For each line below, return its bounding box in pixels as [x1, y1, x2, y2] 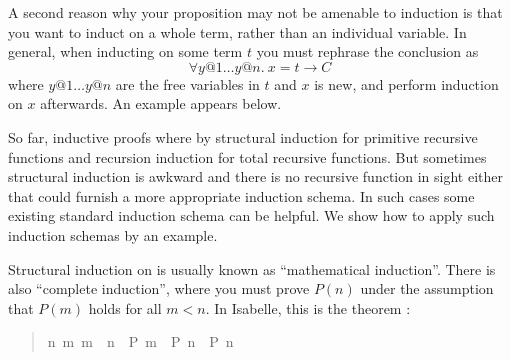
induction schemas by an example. [8, 224, 218, 245]
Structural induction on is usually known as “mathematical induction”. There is [8, 258, 496, 279]
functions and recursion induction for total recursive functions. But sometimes [8, 146, 487, 167]
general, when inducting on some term [8, 41, 243, 62]
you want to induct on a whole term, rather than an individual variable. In [8, 21, 467, 42]
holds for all [88, 297, 162, 318]
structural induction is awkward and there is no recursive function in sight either [8, 166, 503, 187]
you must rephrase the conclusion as [256, 41, 479, 62]
